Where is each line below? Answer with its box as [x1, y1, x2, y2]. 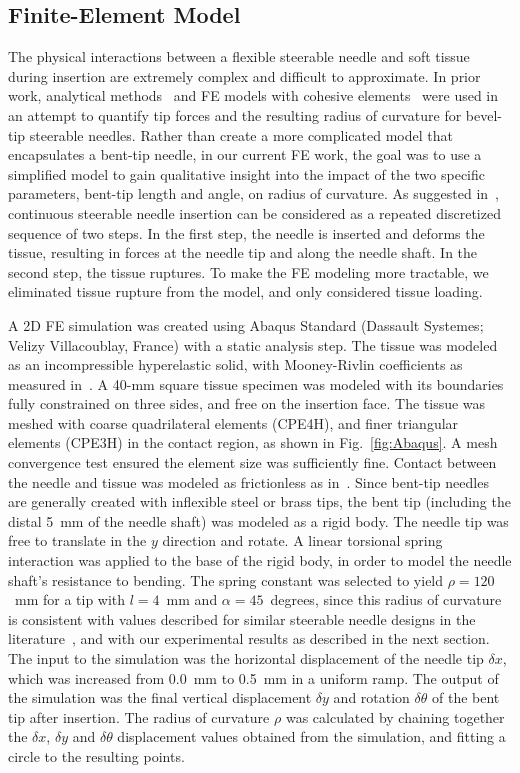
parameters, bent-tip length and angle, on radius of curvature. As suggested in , [8, 183, 500, 204]
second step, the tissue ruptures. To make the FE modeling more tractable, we [8, 261, 489, 282]
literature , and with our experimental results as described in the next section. [8, 628, 490, 649]
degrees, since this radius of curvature [270, 589, 502, 610]
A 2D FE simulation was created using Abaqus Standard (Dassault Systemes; [8, 314, 484, 335]
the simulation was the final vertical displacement [8, 687, 312, 708]
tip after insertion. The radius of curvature [8, 706, 270, 727]
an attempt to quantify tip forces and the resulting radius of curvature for [8, 104, 462, 125]
